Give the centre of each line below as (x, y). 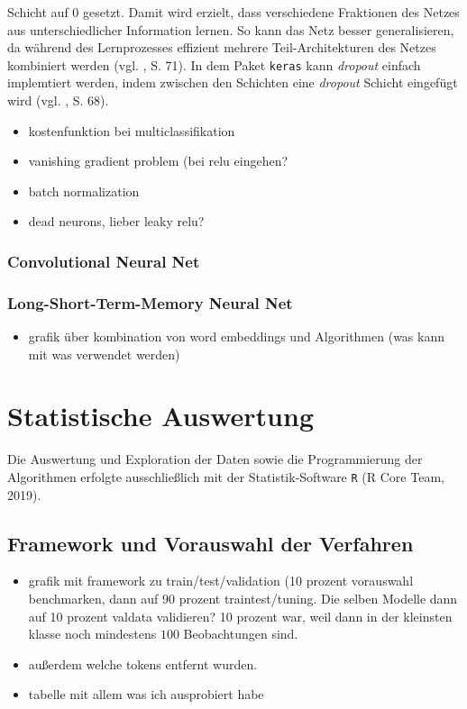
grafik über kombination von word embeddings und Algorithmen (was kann (236, 336)
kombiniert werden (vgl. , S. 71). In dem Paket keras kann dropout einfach (214, 64)
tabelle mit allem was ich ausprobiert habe (146, 694)
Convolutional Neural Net (104, 261)
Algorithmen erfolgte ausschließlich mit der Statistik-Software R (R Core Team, (226, 476)
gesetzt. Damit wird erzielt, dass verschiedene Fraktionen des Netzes (271, 12)
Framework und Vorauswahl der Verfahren (211, 543)
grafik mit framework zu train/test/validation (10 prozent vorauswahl (221, 581)
